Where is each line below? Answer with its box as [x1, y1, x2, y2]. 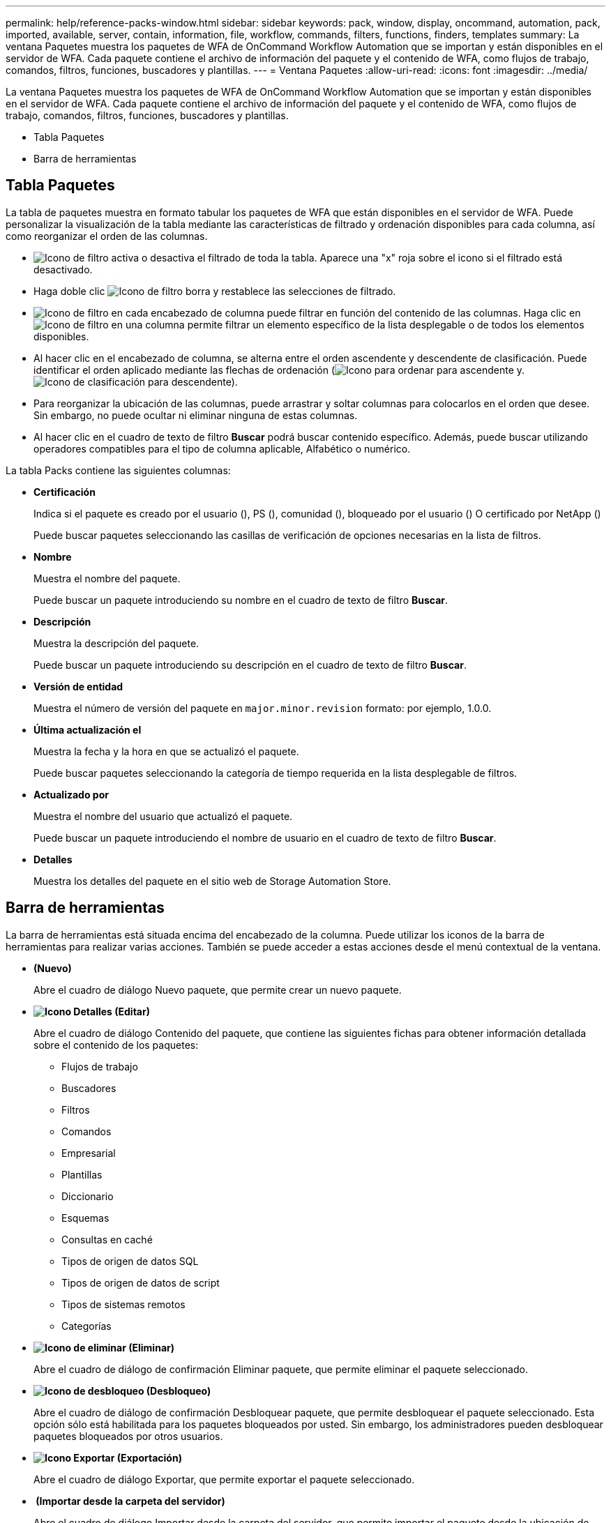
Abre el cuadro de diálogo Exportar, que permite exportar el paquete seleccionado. [33, 1473, 415, 1485]
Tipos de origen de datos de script [61, 1276, 220, 1289]
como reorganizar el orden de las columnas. [6, 229, 208, 242]
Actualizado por [33, 788, 109, 801]
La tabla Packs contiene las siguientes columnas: [6, 464, 231, 476]
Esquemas [61, 1211, 110, 1224]
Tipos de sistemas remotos [61, 1298, 186, 1310]
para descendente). [148, 375, 238, 388]
